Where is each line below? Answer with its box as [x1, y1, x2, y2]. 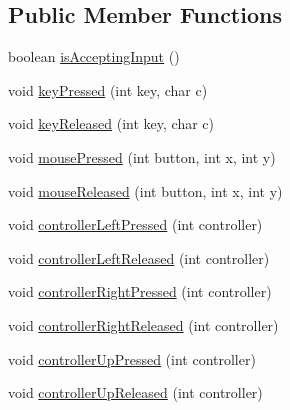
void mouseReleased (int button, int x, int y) [8, 180, 283, 201]
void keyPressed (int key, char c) [8, 79, 208, 100]
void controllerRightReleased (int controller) [8, 314, 279, 335]
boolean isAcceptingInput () [8, 46, 180, 67]
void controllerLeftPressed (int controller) [8, 214, 263, 235]
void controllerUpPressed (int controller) [8, 348, 256, 369]
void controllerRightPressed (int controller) [8, 281, 272, 302]
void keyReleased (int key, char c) [8, 113, 215, 134]
